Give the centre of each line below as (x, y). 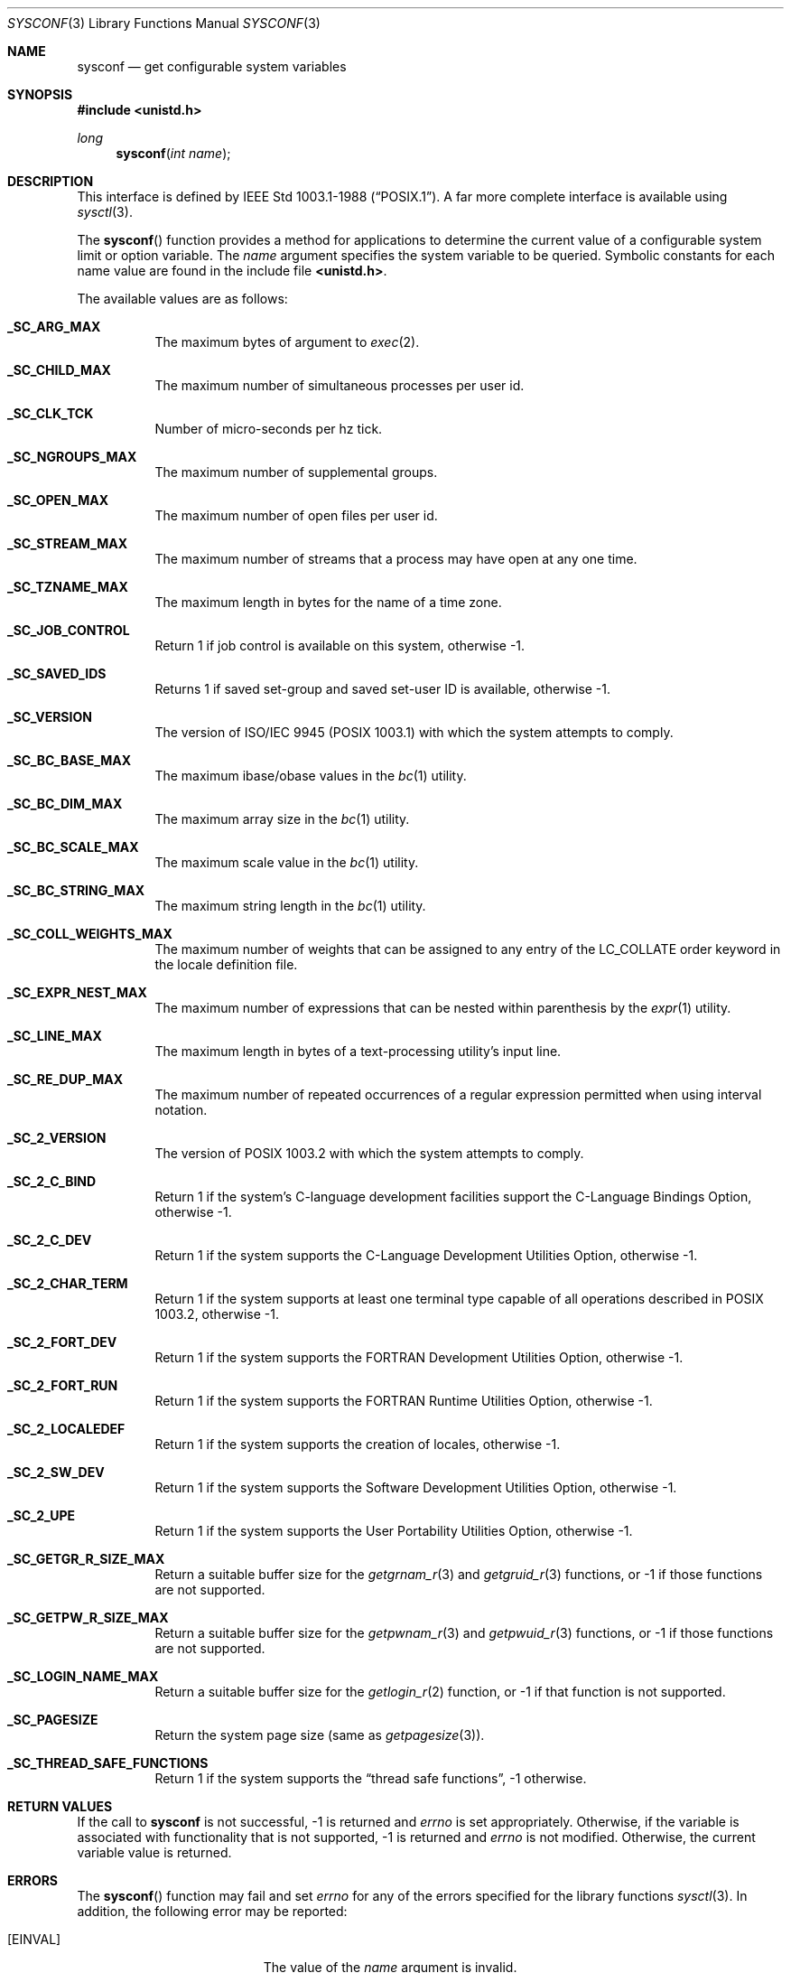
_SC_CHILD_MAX (59, 370)
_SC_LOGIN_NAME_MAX (83, 1676)
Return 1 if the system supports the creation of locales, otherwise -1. (358, 1444)
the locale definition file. (226, 964)
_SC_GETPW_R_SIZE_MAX (88, 1618)
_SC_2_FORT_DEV (62, 1342)
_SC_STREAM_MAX (68, 543)
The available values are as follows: (182, 299)
